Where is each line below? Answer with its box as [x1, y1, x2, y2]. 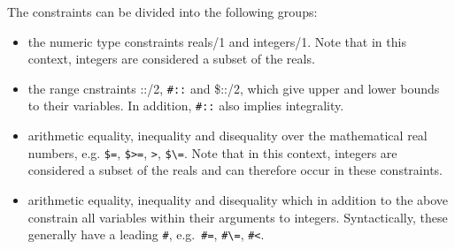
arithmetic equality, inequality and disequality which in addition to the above [27, 190, 449, 208]
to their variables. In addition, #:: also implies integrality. [27, 96, 344, 115]
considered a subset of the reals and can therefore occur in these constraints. [27, 161, 443, 179]
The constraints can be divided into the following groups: [7, 3, 318, 20]
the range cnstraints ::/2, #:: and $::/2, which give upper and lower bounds [27, 79, 440, 97]
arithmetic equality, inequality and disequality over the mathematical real [27, 126, 428, 145]
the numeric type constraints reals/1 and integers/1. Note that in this [27, 32, 406, 50]
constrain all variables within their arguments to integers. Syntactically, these [27, 207, 448, 226]
